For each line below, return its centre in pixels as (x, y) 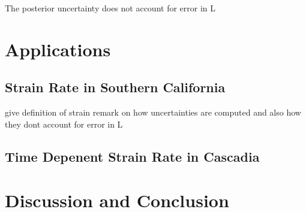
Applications (58, 49)
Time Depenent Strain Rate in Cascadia (132, 156)
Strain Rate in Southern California (115, 87)
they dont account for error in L (64, 124)
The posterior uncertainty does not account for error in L (110, 8)
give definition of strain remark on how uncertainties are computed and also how (153, 112)
